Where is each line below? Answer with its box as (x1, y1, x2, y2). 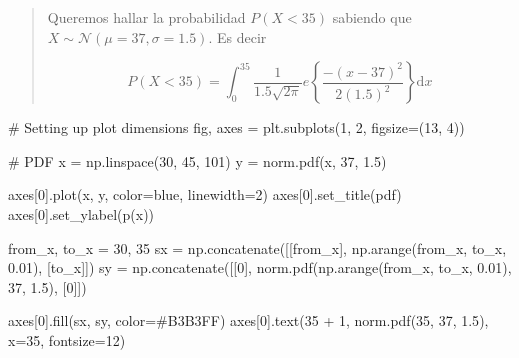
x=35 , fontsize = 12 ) (8, 329, 126, 350)
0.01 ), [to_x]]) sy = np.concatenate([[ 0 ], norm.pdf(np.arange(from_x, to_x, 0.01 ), (8, 257, 512, 278)
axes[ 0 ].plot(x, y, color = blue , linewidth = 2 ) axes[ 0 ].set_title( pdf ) (8, 184, 402, 205)
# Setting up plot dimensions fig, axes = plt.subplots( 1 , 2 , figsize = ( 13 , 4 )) (8, 117, 465, 138)
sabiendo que (332, 7, 412, 27)
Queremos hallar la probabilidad (47, 7, 246, 27)
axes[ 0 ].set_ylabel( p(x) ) (8, 203, 155, 224)
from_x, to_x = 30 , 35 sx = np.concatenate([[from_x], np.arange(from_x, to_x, (8, 237, 507, 258)
